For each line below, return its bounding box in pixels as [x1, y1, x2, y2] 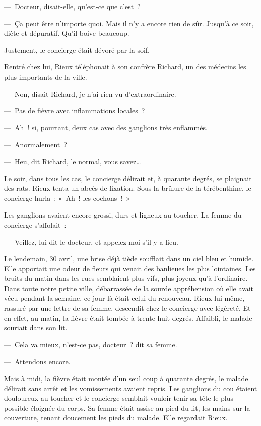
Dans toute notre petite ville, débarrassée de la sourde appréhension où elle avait [4, 282, 254, 293]
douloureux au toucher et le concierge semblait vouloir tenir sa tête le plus [4, 393, 234, 403]
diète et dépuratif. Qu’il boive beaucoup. [4, 28, 129, 38]
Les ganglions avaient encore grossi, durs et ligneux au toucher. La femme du [4, 209, 242, 220]
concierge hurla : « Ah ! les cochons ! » [4, 192, 130, 203]
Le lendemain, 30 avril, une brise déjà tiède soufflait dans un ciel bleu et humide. [4, 253, 254, 264]
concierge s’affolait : [4, 219, 67, 230]
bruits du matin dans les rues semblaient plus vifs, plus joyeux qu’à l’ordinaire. [4, 273, 248, 283]
